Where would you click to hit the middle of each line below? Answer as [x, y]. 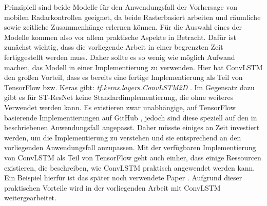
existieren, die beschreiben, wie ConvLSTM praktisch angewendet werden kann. [130, 167]
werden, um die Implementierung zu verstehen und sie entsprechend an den [123, 137]
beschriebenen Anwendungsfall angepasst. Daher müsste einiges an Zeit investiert [132, 127]
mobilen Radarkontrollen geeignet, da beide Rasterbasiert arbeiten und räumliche [132, 17]
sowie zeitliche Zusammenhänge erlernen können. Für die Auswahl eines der [123, 27]
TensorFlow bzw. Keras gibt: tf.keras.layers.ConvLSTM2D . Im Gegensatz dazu [129, 87]
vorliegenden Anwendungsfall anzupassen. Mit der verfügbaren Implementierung [130, 147]
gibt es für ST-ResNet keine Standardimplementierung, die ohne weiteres [119, 97]
